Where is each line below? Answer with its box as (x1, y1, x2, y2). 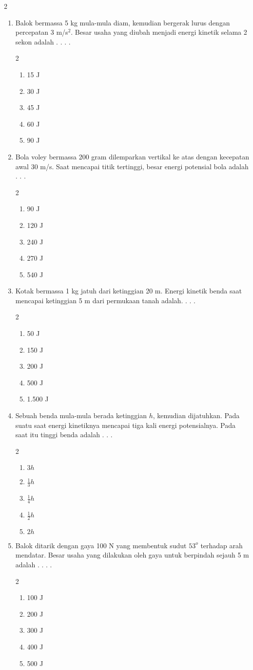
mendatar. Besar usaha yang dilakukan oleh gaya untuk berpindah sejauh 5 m (15, 550, 249, 560)
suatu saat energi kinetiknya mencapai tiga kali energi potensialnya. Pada (15, 420, 236, 430)
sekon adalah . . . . (15, 36, 71, 46)
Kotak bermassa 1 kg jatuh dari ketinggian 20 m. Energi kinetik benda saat (15, 286, 242, 296)
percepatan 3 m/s (15, 27, 68, 37)
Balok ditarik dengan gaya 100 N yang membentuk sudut (15, 540, 187, 550)
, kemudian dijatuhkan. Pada (153, 410, 240, 421)
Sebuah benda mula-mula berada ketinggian (15, 410, 147, 421)
